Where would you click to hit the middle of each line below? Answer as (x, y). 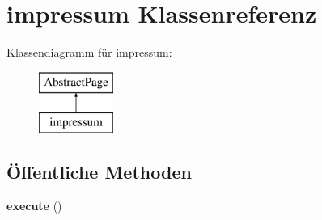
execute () (34, 206)
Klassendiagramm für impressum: (89, 52)
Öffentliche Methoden (99, 172)
